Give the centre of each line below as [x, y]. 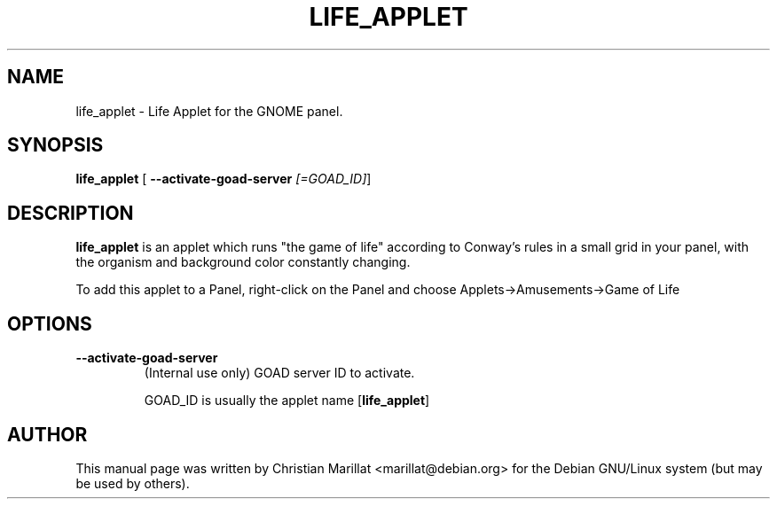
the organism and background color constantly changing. [243, 262]
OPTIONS [50, 323]
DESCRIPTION [71, 213]
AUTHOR [47, 434]
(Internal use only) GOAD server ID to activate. [279, 373]
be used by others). [133, 483]
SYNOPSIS [55, 145]
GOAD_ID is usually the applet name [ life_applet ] [287, 401]
